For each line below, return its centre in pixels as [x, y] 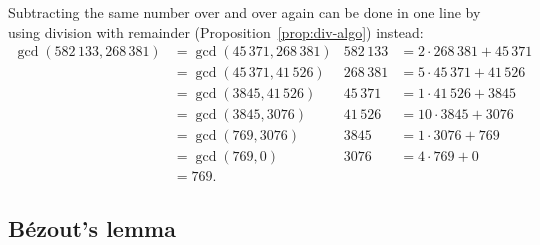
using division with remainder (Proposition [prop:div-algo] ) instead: [216, 31]
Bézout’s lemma [92, 227]
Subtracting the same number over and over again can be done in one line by [244, 12]
